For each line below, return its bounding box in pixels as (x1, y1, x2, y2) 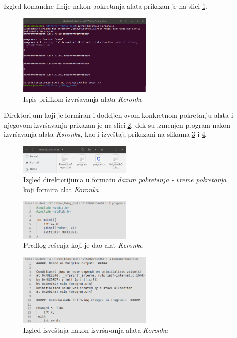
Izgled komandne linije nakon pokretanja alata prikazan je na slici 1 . (4, 1, 207, 11)
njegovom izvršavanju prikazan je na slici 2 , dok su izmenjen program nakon (4, 119, 231, 129)
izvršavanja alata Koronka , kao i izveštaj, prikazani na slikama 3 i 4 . (4, 129, 207, 139)
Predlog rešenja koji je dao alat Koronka (23, 240, 143, 250)
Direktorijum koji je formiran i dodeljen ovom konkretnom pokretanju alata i (4, 110, 233, 120)
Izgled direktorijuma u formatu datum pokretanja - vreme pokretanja (23, 175, 227, 185)
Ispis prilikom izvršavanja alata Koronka (23, 94, 143, 104)
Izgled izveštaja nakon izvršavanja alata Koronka (23, 325, 168, 335)
